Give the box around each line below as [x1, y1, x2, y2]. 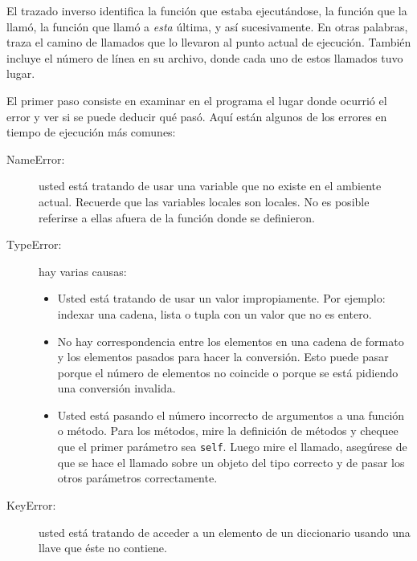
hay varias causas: [39, 262, 127, 279]
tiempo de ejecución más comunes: [6, 124, 176, 140]
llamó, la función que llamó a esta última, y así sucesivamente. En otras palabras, [6, 18, 408, 35]
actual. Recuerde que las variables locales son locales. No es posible [39, 193, 370, 209]
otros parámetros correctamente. [57, 470, 218, 486]
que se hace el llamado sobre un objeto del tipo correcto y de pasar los [57, 453, 405, 470]
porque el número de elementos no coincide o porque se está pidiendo [57, 364, 399, 380]
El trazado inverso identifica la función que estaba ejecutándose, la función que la [6, 2, 407, 18]
